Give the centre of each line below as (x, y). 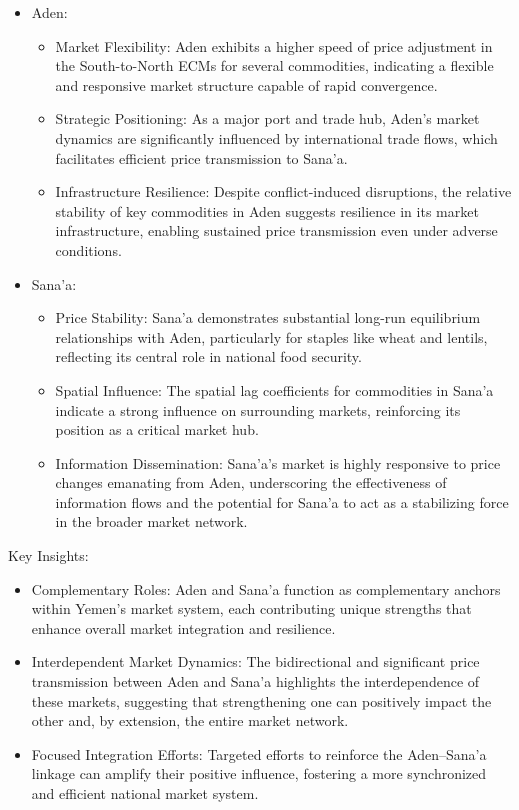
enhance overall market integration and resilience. (183, 627)
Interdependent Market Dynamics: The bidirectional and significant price (255, 661)
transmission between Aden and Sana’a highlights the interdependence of (255, 681)
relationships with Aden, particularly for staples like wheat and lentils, (271, 336)
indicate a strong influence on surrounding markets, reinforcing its (258, 409)
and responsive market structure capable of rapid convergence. (246, 84)
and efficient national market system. (145, 793)
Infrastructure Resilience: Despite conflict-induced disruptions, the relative (283, 191)
